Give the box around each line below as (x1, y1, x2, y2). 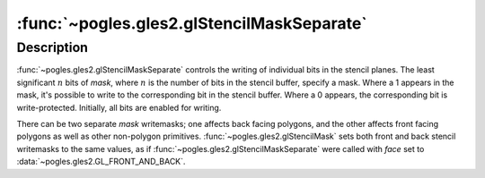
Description (16, 39, 89, 55)
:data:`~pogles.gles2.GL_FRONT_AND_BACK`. (16, 157, 186, 167)
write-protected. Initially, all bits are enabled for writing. (16, 102, 222, 113)
